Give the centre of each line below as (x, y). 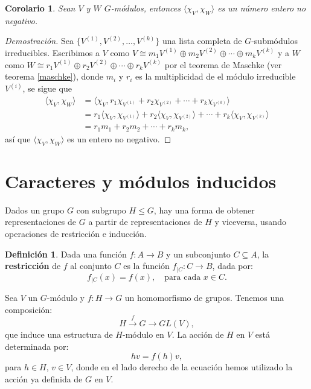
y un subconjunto (198, 254)
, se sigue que (47, 88)
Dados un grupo (35, 210)
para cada (183, 277)
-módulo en (143, 334)
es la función (146, 266)
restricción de (33, 266)
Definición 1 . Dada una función (66, 254)
